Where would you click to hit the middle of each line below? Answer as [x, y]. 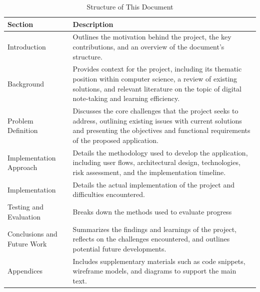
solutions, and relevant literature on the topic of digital [157, 88]
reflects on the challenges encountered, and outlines [151, 239]
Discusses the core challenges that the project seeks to [155, 111]
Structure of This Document [130, 6]
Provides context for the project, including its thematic [157, 69]
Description [93, 24]
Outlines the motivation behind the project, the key [152, 37]
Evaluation [24, 216]
